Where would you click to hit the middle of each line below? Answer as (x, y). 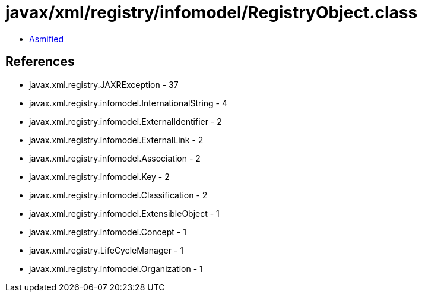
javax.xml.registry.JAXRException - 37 (104, 84)
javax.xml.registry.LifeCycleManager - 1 (106, 250)
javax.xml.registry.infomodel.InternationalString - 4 (128, 103)
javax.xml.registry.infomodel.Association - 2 (115, 158)
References (40, 62)
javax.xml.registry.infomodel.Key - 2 (99, 176)
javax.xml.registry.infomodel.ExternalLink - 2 (116, 140)
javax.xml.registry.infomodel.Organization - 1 (116, 268)
